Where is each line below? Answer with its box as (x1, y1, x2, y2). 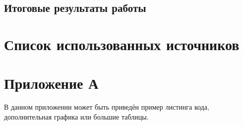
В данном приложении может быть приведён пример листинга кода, (4, 102, 209, 112)
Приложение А (4, 73, 99, 93)
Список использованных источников (4, 34, 240, 54)
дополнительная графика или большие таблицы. (4, 111, 149, 122)
